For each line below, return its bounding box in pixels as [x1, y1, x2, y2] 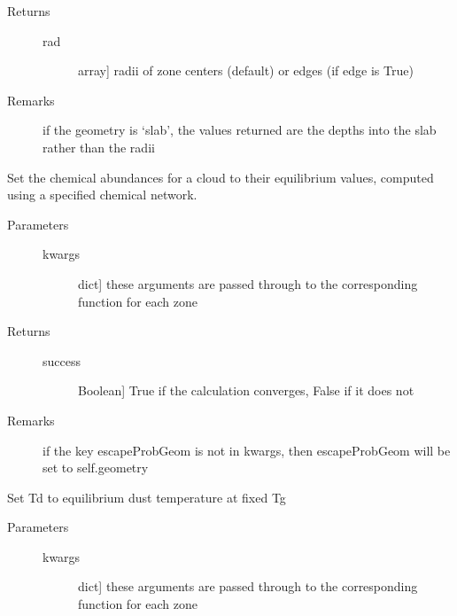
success [43, 351, 81, 370]
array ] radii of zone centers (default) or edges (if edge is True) [78, 61, 414, 80]
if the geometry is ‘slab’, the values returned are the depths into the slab [43, 121, 437, 139]
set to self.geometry [43, 458, 149, 477]
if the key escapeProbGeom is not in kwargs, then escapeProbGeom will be [43, 441, 451, 459]
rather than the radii [43, 137, 155, 156]
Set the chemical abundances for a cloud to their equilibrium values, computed [7, 168, 434, 186]
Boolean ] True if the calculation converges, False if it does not [78, 381, 414, 400]
